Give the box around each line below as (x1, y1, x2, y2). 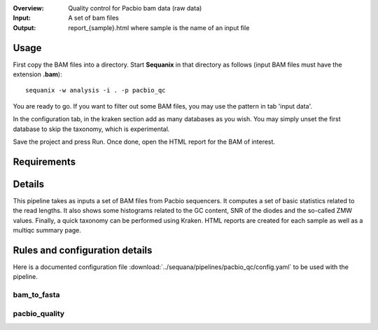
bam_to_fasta (13, 290, 60, 300)
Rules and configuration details (13, 244, 153, 256)
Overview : (13, 4, 45, 12)
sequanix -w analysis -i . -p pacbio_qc (25, 86, 166, 95)
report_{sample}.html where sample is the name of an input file (68, 23, 250, 32)
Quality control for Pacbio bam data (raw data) (68, 4, 202, 12)
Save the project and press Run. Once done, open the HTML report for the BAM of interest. (13, 137, 276, 146)
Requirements (13, 156, 76, 167)
